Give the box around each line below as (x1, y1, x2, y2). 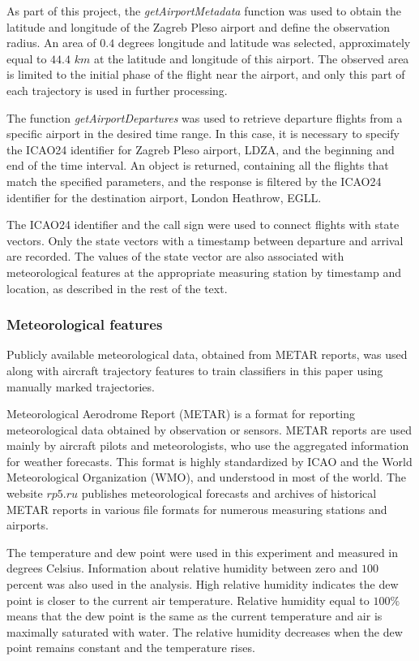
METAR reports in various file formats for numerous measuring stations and (6, 500, 387, 517)
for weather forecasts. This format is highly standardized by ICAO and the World (6, 452, 413, 469)
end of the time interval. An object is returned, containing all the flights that (6, 157, 389, 174)
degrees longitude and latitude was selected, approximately (118, 34, 411, 51)
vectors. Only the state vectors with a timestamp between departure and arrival (6, 231, 404, 248)
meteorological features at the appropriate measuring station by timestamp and (6, 263, 402, 280)
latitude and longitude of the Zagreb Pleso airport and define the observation (6, 18, 391, 35)
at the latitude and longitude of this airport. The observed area (93, 50, 409, 67)
